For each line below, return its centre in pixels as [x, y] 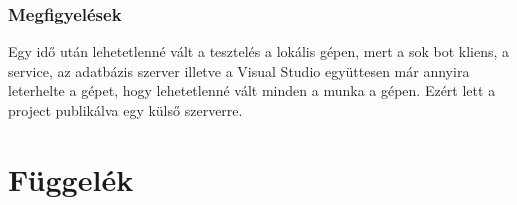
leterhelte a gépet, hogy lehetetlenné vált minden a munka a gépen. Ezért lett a [252, 90]
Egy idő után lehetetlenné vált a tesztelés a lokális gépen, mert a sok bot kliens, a [259, 51]
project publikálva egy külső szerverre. [125, 110]
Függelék [71, 178]
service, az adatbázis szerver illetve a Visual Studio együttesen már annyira [239, 70]
